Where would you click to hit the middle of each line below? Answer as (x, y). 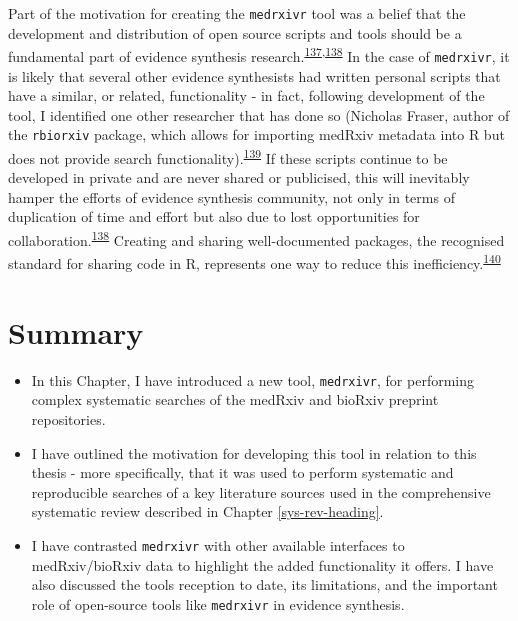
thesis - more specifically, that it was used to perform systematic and (242, 472)
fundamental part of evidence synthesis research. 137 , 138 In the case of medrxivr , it (259, 54)
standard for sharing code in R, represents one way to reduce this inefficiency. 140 (254, 261)
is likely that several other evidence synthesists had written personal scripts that (254, 75)
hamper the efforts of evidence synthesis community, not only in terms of (231, 196)
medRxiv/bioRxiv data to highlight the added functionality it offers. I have (262, 564)
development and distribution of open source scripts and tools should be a (235, 32)
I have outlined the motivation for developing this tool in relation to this (254, 452)
